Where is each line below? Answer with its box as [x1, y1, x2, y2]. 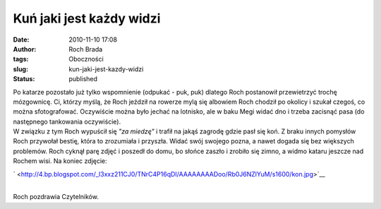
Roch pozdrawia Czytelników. [13, 193, 99, 201]
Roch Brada [68, 44, 103, 53]
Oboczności [68, 55, 104, 64]
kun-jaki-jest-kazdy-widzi [68, 64, 144, 73]
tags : [13, 55, 29, 64]
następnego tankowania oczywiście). [13, 117, 121, 126]
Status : [13, 75, 35, 83]
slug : [13, 64, 28, 73]
